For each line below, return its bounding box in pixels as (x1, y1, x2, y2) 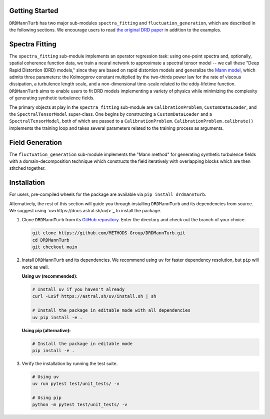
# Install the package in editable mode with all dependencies (32, 308, 191, 313)
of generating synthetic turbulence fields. (9, 95, 95, 101)
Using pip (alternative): (21, 327, 71, 333)
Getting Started (9, 6, 58, 15)
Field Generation (9, 138, 62, 147)
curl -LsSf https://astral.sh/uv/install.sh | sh (32, 294, 156, 299)
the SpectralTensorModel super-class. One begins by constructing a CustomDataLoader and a (9, 111, 212, 117)
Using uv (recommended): (21, 273, 78, 279)
